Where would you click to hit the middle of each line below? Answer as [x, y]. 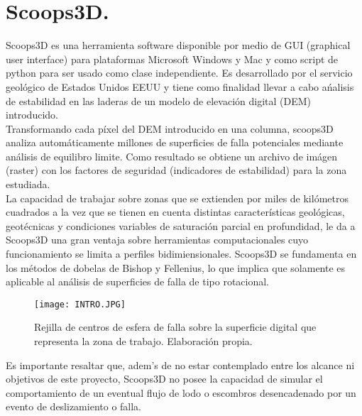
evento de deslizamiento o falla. [74, 406]
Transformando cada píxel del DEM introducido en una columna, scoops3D [170, 128]
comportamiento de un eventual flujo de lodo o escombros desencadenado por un [181, 392]
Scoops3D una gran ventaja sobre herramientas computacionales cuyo [157, 240]
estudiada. [28, 184]
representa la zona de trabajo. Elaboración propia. [143, 341]
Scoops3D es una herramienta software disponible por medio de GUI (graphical [178, 45]
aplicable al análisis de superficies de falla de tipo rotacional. [138, 281]
